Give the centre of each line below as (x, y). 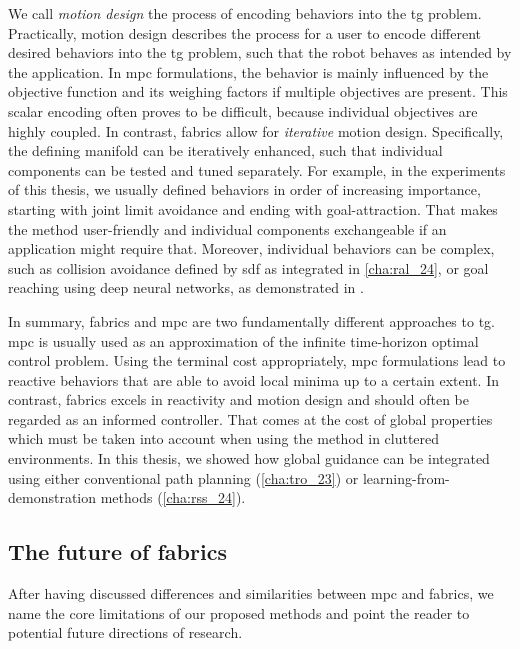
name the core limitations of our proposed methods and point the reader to (239, 612)
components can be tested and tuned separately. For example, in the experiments (257, 169)
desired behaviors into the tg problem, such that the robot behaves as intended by (260, 52)
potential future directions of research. (125, 632)
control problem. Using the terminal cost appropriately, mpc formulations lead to (257, 360)
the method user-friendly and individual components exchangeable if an (227, 228)
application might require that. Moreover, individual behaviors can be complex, (251, 248)
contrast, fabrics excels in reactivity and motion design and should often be (238, 399)
